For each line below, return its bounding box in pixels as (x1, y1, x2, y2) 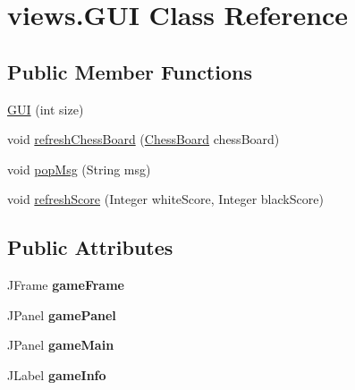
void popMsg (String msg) (7, 159, 151, 178)
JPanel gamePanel (7, 305, 116, 324)
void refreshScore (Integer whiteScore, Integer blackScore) (7, 190, 324, 208)
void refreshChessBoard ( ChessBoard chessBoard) (7, 130, 280, 148)
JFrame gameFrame (7, 276, 124, 294)
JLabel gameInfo (7, 365, 106, 384)
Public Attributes (7, 233, 173, 261)
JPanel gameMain (7, 335, 114, 354)
